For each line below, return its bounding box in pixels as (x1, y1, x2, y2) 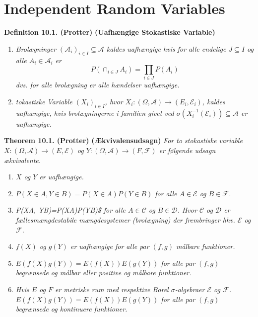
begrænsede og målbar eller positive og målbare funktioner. (15, 267, 192, 278)
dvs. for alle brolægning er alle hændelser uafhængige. (15, 79, 180, 90)
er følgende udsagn (159, 145, 216, 156)
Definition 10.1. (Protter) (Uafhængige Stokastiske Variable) (4, 27, 215, 37)
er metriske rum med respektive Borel (55, 284, 169, 294)
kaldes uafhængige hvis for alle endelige (106, 43, 226, 54)
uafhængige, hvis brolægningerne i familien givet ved (15, 107, 174, 118)
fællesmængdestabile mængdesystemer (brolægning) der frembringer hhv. (15, 214, 235, 225)
